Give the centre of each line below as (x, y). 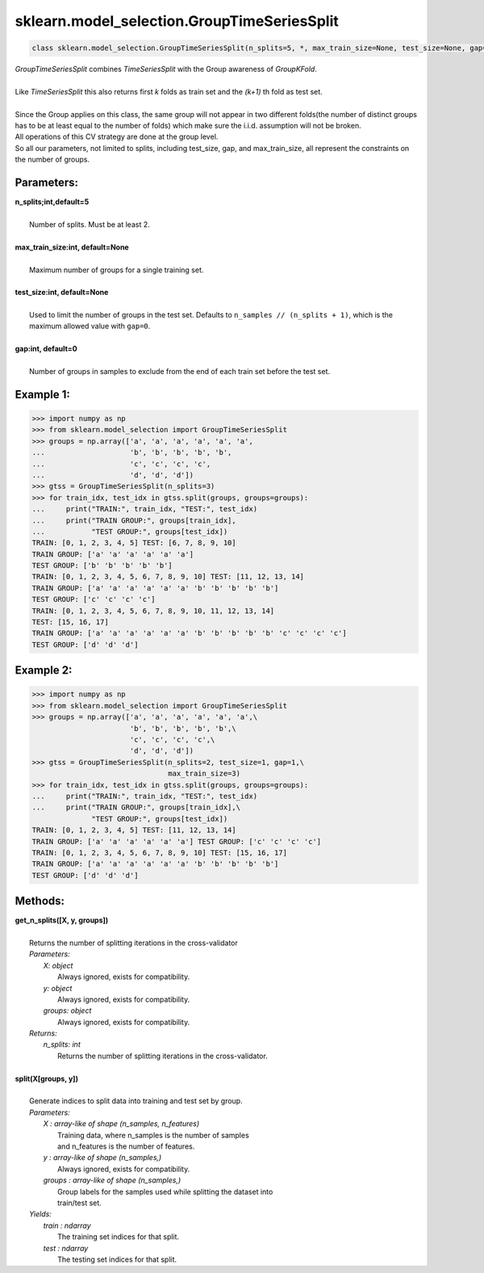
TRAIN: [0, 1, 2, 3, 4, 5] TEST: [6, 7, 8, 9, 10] (134, 543)
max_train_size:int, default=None (72, 247)
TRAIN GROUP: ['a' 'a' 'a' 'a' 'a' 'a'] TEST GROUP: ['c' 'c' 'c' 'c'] (177, 841)
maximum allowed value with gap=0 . (90, 326)
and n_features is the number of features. (126, 1146)
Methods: (40, 901)
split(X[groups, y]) (46, 1078)
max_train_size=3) (204, 774)
